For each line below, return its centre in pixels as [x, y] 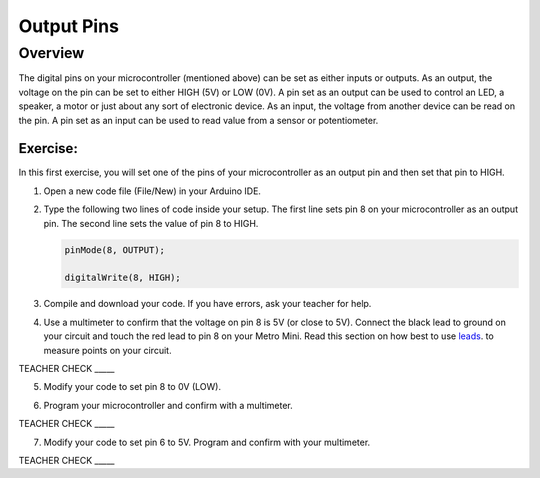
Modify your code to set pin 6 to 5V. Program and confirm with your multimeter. [207, 442]
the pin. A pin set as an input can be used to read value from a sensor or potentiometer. [198, 120]
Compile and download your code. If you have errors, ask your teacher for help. [207, 304]
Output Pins [69, 26]
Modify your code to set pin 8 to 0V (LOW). [132, 387]
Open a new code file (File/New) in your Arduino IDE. [152, 191]
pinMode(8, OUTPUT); [114, 249]
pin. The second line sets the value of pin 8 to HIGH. [151, 223]
